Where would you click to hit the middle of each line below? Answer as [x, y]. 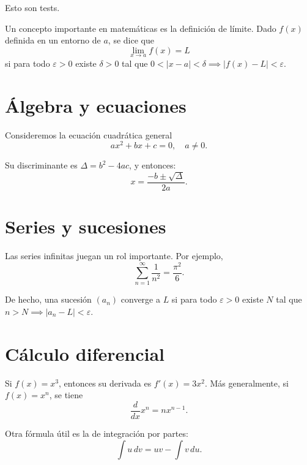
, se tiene [66, 395]
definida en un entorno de [53, 40]
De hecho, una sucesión [48, 299]
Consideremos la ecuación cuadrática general [89, 134]
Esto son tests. [32, 7]
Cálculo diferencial [85, 353]
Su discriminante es [41, 165]
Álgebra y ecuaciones [96, 105]
